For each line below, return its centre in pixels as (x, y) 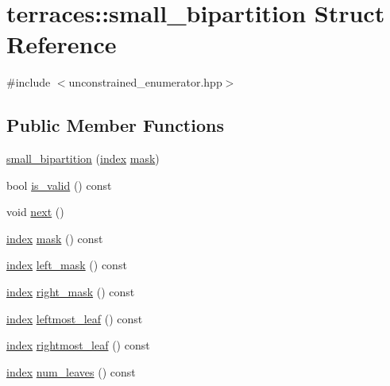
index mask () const (55, 238)
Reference (62, 44)
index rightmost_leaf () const (78, 345)
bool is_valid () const (59, 185)
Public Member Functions (115, 125)
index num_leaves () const (71, 371)
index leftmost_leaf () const (75, 318)
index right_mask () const (71, 292)
